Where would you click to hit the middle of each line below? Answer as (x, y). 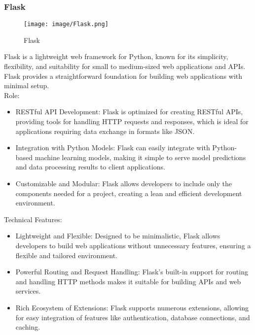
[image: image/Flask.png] (66, 24)
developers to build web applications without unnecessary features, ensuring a (133, 245)
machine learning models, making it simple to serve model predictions (140, 157)
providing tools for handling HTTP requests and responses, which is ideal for (132, 121)
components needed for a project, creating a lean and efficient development (129, 193)
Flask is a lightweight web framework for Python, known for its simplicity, (116, 56)
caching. (28, 327)
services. (28, 291)
